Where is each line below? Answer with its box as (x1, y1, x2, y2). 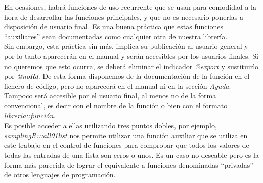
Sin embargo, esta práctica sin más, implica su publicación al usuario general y (4, 41, 248, 51)
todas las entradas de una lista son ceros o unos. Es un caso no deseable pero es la (4, 149, 259, 160)
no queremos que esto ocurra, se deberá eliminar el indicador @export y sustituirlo (4, 60, 259, 71)
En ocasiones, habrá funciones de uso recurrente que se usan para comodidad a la (4, 2, 257, 12)
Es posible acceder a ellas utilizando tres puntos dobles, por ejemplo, (4, 120, 217, 131)
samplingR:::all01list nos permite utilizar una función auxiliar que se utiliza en (4, 130, 248, 140)
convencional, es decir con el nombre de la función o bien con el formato (4, 100, 228, 110)
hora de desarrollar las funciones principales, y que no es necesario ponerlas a (4, 11, 243, 22)
